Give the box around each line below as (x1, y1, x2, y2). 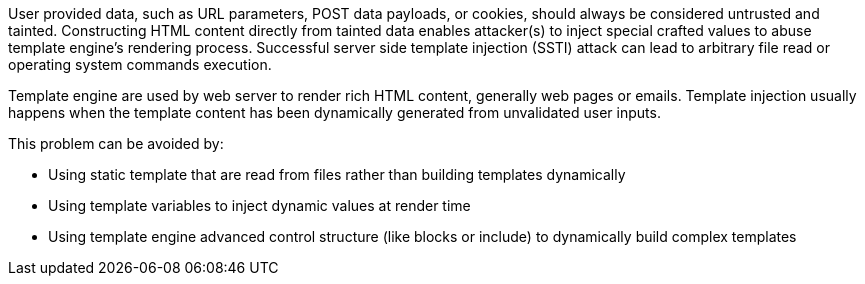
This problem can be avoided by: (8, 135, 224, 152)
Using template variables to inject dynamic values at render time (48, 197, 471, 214)
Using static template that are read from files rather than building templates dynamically (48, 166, 626, 183)
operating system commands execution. (8, 56, 272, 73)
